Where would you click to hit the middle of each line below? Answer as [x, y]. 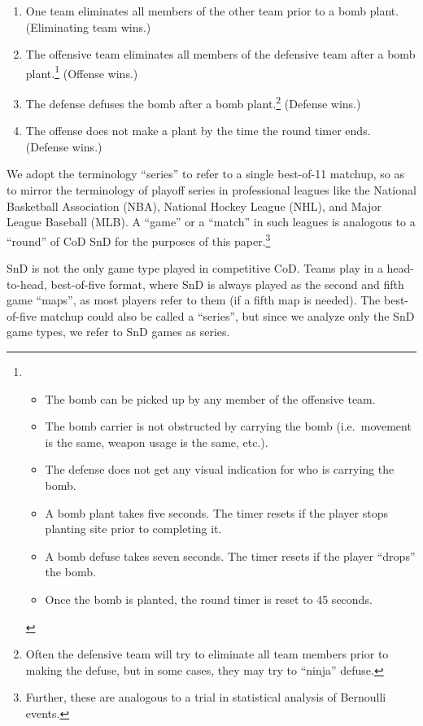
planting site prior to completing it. [133, 529]
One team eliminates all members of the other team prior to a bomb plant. [212, 11]
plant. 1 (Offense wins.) [82, 72]
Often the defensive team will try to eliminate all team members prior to [207, 654]
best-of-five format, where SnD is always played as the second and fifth [227, 284]
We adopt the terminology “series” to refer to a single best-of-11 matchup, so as [206, 174]
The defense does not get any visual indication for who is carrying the [220, 469]
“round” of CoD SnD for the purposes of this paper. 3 [139, 239]
